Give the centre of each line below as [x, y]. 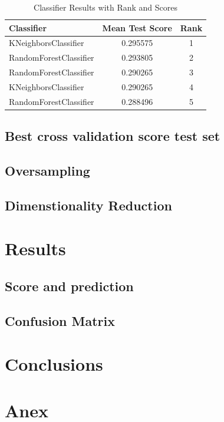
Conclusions [54, 364]
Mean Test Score [137, 27]
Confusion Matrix [60, 320]
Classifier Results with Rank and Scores [106, 7]
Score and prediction [69, 286]
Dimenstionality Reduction [88, 205]
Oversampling [47, 171]
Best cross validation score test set [113, 136]
